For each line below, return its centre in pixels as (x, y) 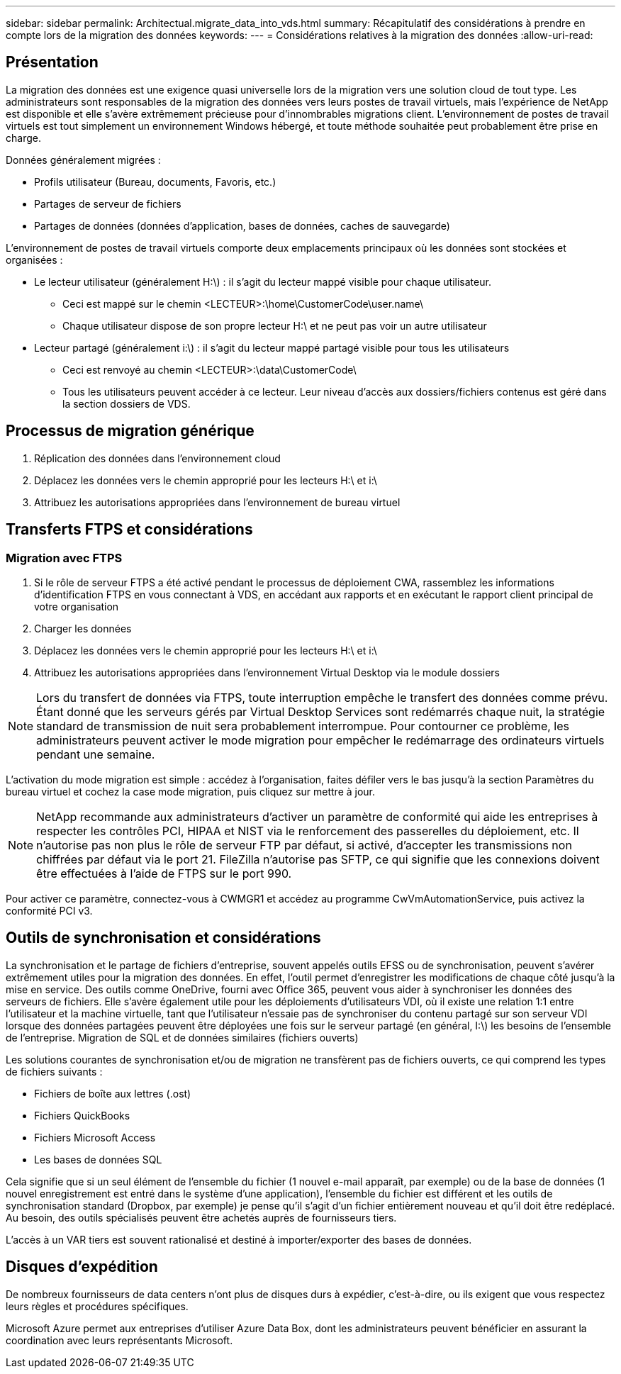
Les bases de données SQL (98, 1159)
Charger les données (83, 628)
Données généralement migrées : (83, 160)
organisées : (34, 259)
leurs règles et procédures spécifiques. (97, 1306)
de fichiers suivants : (54, 1071)
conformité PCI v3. (49, 910)
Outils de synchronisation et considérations (163, 938)
